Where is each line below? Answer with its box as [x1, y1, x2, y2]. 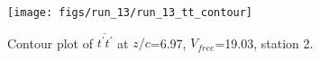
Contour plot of [7, 33, 93, 52]
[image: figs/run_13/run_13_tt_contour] [7, 6, 253, 19]
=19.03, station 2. [215, 33, 314, 52]
